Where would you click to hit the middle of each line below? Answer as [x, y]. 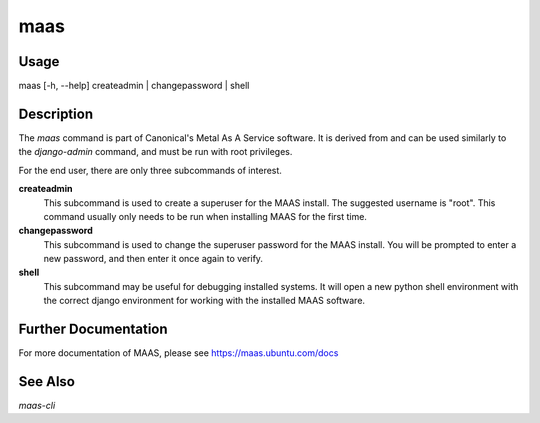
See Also [46, 381]
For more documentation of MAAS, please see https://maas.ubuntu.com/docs [178, 353]
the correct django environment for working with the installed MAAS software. [204, 301]
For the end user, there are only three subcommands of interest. [150, 170]
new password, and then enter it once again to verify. [153, 259]
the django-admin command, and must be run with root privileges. [155, 152]
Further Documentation [93, 329]
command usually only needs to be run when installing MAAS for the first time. [205, 216]
